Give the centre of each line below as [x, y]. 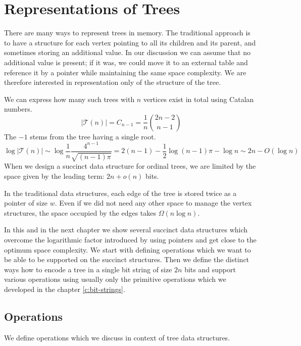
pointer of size [26, 203]
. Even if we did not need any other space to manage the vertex [153, 203]
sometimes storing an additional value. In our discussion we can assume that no [127, 52]
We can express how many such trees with [69, 99]
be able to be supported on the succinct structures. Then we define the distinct [127, 259]
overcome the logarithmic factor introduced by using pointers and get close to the [130, 239]
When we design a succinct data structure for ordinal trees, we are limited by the [130, 166]
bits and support [210, 269]
